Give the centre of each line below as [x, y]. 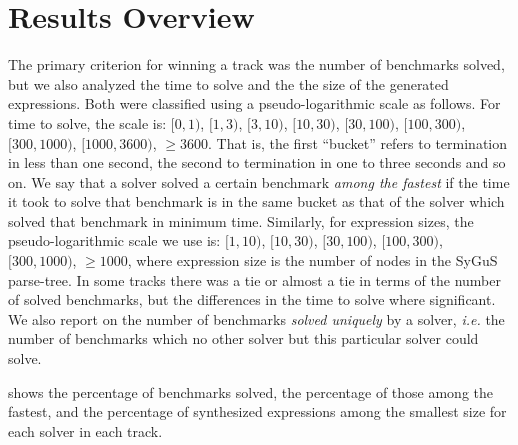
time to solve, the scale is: [87, 122]
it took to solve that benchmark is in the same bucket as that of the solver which [256, 201]
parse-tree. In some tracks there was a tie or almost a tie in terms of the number [254, 279]
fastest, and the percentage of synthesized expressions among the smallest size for [257, 411]
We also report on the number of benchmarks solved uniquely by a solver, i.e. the [256, 318]
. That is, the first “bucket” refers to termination [357, 142]
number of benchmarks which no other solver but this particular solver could [243, 338]
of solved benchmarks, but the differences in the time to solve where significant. [252, 299]
